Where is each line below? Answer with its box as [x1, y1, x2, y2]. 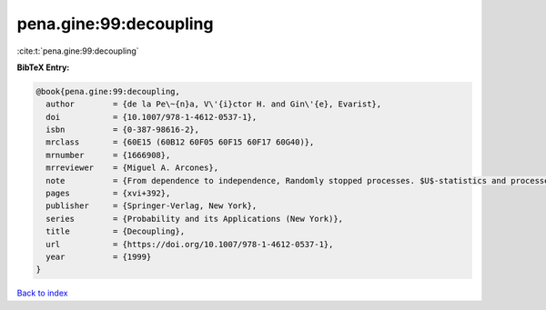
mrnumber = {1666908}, [45, 150, 171, 160]
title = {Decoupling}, [45, 226, 186, 236]
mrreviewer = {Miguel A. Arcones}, [45, 163, 218, 173]
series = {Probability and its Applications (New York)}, [45, 214, 344, 224]
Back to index [16, 287, 68, 299]
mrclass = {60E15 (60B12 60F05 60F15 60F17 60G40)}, [45, 137, 315, 147]
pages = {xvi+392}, [45, 188, 171, 199]
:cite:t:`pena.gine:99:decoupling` [16, 45, 140, 56]
